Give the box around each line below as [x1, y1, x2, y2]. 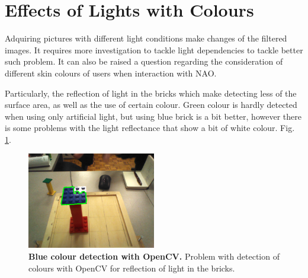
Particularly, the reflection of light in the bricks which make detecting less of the [5, 87, 297, 99]
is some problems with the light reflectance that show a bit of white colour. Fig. [5, 122, 295, 134]
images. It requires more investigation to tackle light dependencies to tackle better [5, 43, 303, 56]
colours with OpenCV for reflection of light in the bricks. [28, 261, 235, 274]
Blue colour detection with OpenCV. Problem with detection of [28, 250, 280, 263]
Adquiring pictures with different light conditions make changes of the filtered [5, 32, 287, 44]
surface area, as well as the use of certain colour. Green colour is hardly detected [5, 98, 297, 111]
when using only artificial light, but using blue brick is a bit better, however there [5, 110, 301, 122]
